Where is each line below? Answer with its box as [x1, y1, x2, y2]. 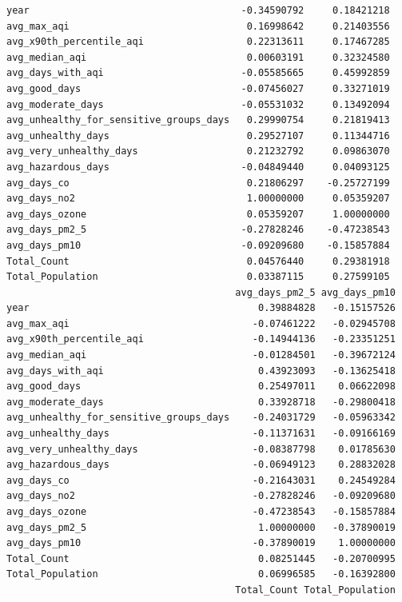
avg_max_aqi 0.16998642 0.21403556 [6, 20, 390, 32]
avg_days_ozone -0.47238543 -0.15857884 [6, 506, 396, 517]
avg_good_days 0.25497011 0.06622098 [6, 381, 396, 393]
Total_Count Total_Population [235, 584, 396, 596]
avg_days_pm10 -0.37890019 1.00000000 [6, 537, 396, 549]
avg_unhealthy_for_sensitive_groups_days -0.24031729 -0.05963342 [6, 412, 396, 424]
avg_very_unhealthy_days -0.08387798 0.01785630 [6, 443, 396, 455]
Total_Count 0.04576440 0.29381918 [6, 255, 390, 267]
